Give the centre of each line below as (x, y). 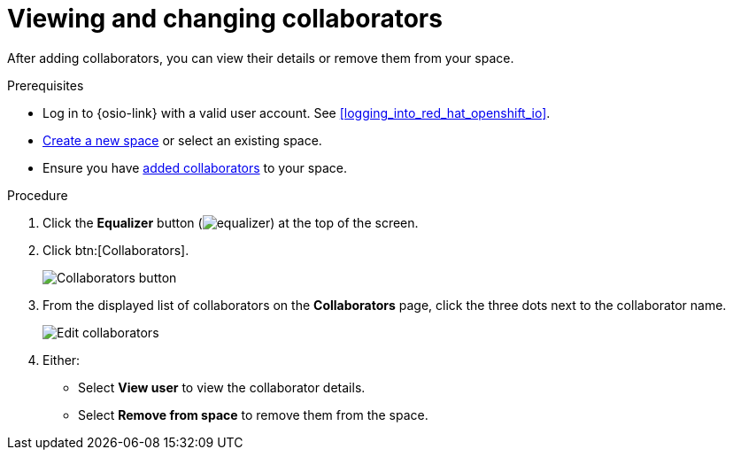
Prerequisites (46, 85)
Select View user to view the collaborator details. (222, 387)
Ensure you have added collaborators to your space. (195, 167)
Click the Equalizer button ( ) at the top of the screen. (231, 222)
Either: (62, 360)
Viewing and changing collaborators (225, 19)
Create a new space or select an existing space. (182, 140)
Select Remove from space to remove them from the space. (253, 414)
